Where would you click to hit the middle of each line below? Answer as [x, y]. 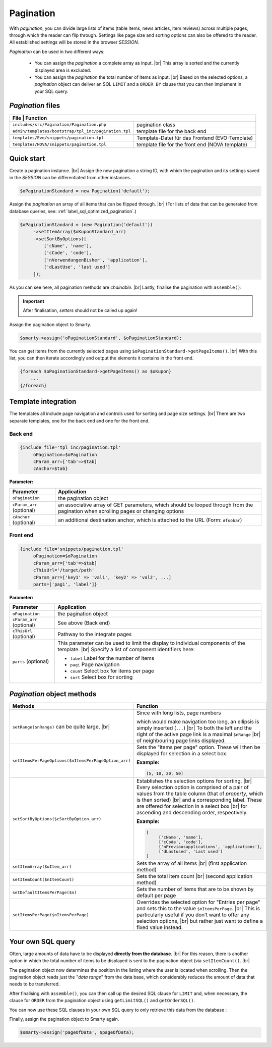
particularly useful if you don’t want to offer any [193, 915]
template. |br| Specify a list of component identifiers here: [126, 650]
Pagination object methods [53, 694]
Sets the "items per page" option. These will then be [198, 747]
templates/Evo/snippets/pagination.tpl [58, 138]
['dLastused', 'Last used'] [191, 851]
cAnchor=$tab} [50, 469]
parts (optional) [31, 661]
